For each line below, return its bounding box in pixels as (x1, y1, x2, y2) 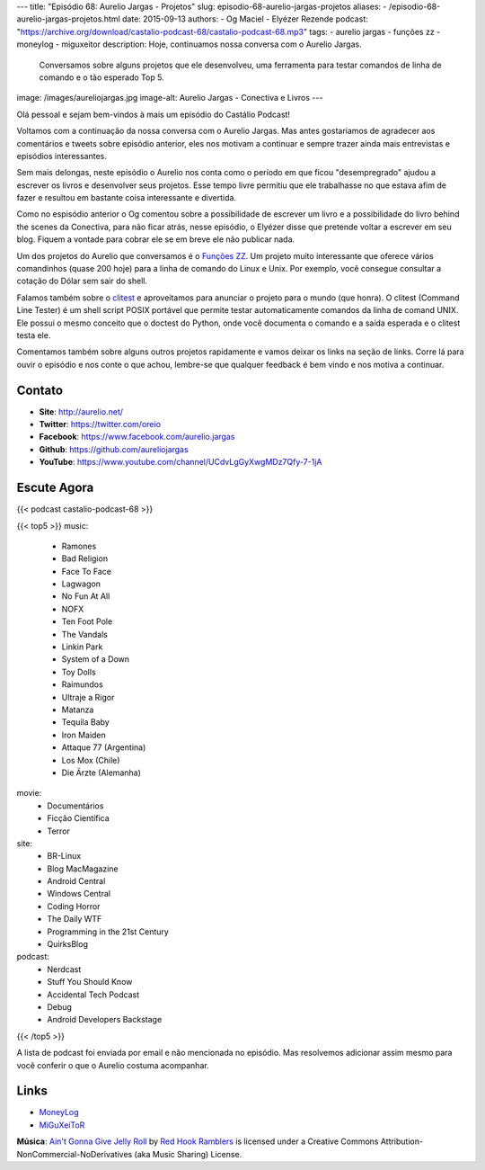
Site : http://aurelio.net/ (39, 406, 124, 417)
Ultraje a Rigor (61, 692, 115, 702)
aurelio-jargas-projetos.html (16, 13, 120, 24)
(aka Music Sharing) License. (134, 1148, 242, 1159)
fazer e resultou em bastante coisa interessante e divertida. (16, 192, 237, 203)
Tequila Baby (61, 717, 110, 728)
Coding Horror (47, 900, 101, 912)
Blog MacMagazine (47, 863, 119, 874)
